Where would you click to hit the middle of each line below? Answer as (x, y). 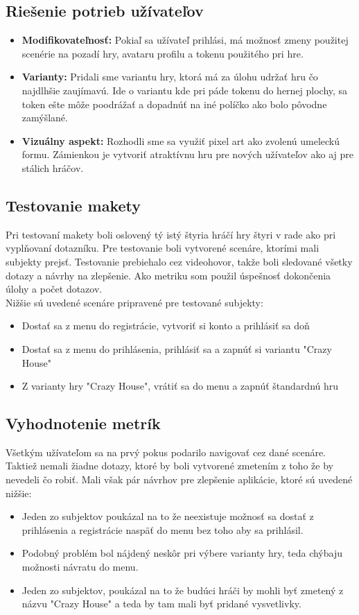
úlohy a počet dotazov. (54, 289)
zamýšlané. (45, 118)
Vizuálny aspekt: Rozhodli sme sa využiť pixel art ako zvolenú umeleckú (181, 140)
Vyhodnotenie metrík (83, 423)
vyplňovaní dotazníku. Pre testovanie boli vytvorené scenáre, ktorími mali (163, 248)
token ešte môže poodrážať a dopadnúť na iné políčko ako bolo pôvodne (174, 104)
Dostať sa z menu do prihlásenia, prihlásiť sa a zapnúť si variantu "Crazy (177, 348)
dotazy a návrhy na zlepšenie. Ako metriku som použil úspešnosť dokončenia (168, 275)
